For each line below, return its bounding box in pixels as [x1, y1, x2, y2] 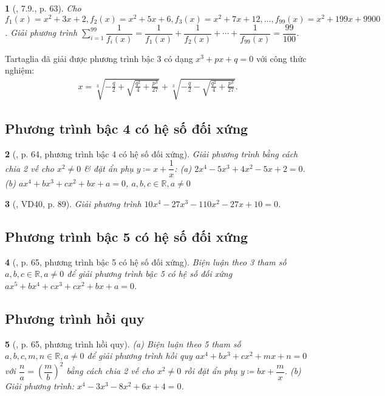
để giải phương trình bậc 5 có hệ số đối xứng [67, 267, 233, 280]
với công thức [256, 52, 307, 64]
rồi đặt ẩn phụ [184, 364, 237, 377]
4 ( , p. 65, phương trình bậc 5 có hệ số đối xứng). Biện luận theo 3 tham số [5, 255, 287, 268]
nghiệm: [5, 64, 35, 77]
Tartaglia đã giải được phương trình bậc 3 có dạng [5, 52, 193, 64]
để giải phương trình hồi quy [87, 349, 192, 362]
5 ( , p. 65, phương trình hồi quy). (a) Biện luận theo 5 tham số [5, 337, 241, 350]
